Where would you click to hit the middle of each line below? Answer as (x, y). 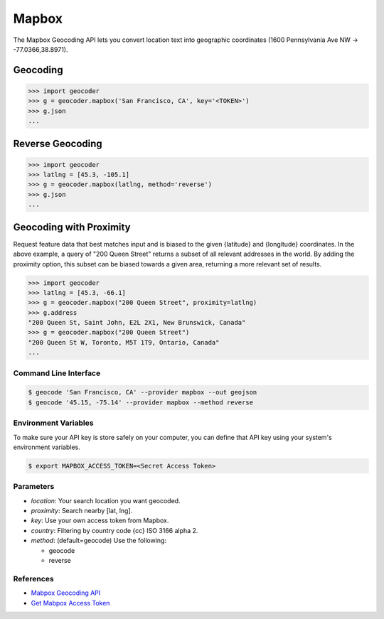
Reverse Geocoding (58, 143)
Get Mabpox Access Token (70, 603)
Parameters (34, 487)
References (33, 578)
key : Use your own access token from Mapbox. (100, 521)
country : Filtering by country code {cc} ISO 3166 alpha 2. (114, 530)
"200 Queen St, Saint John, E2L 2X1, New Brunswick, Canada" (137, 323)
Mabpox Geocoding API (66, 593)
